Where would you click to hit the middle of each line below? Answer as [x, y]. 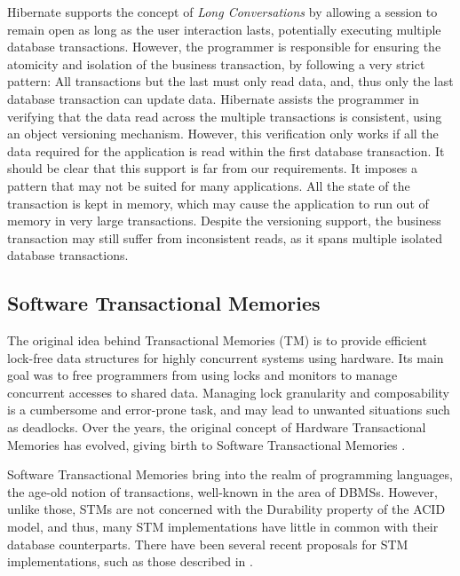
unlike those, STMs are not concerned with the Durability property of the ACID [226, 509]
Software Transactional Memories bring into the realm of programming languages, [230, 474]
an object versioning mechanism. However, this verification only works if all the [223, 134]
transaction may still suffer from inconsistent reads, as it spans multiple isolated [225, 237]
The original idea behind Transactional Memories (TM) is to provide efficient [217, 340]
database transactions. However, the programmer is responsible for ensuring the [224, 47]
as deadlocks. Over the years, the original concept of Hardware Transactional [217, 427]
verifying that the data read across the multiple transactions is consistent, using [225, 116]
